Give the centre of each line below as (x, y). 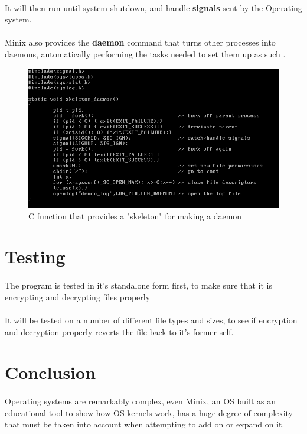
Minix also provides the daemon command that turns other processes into (140, 42)
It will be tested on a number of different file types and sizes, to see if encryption (151, 320)
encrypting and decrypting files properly (78, 297)
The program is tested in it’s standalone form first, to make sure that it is (138, 285)
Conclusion (50, 372)
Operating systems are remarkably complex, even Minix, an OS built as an (140, 401)
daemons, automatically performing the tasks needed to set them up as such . (145, 54)
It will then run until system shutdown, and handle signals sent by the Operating (153, 7)
